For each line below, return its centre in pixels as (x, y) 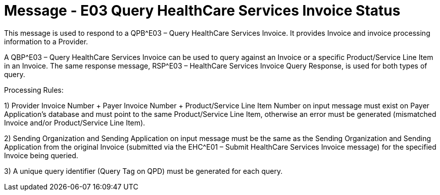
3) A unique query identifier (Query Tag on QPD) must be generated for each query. (143, 171)
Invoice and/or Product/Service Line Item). (75, 122)
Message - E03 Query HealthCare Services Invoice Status (202, 11)
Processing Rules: (34, 90)
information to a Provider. (46, 41)
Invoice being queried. (41, 155)
